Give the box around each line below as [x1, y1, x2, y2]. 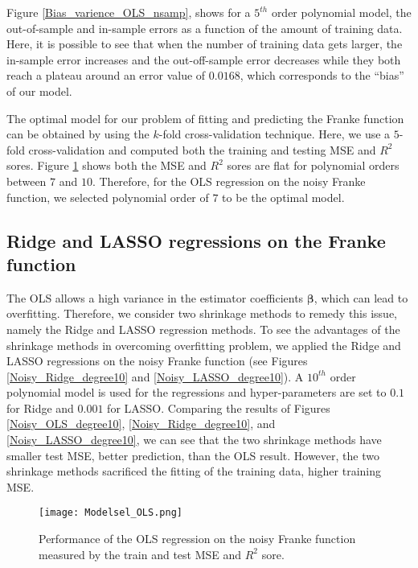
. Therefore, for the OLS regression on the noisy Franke [92, 172, 366, 189]
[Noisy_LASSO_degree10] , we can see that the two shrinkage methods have [6, 431, 382, 448]
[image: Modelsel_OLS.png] [39, 507, 182, 519]
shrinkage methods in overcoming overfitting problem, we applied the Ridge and [6, 336, 401, 353]
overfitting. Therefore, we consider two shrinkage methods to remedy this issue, [6, 305, 397, 322]
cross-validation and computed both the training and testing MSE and [28, 141, 376, 158]
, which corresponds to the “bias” [240, 67, 404, 84]
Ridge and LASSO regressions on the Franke [6, 228, 386, 253]
